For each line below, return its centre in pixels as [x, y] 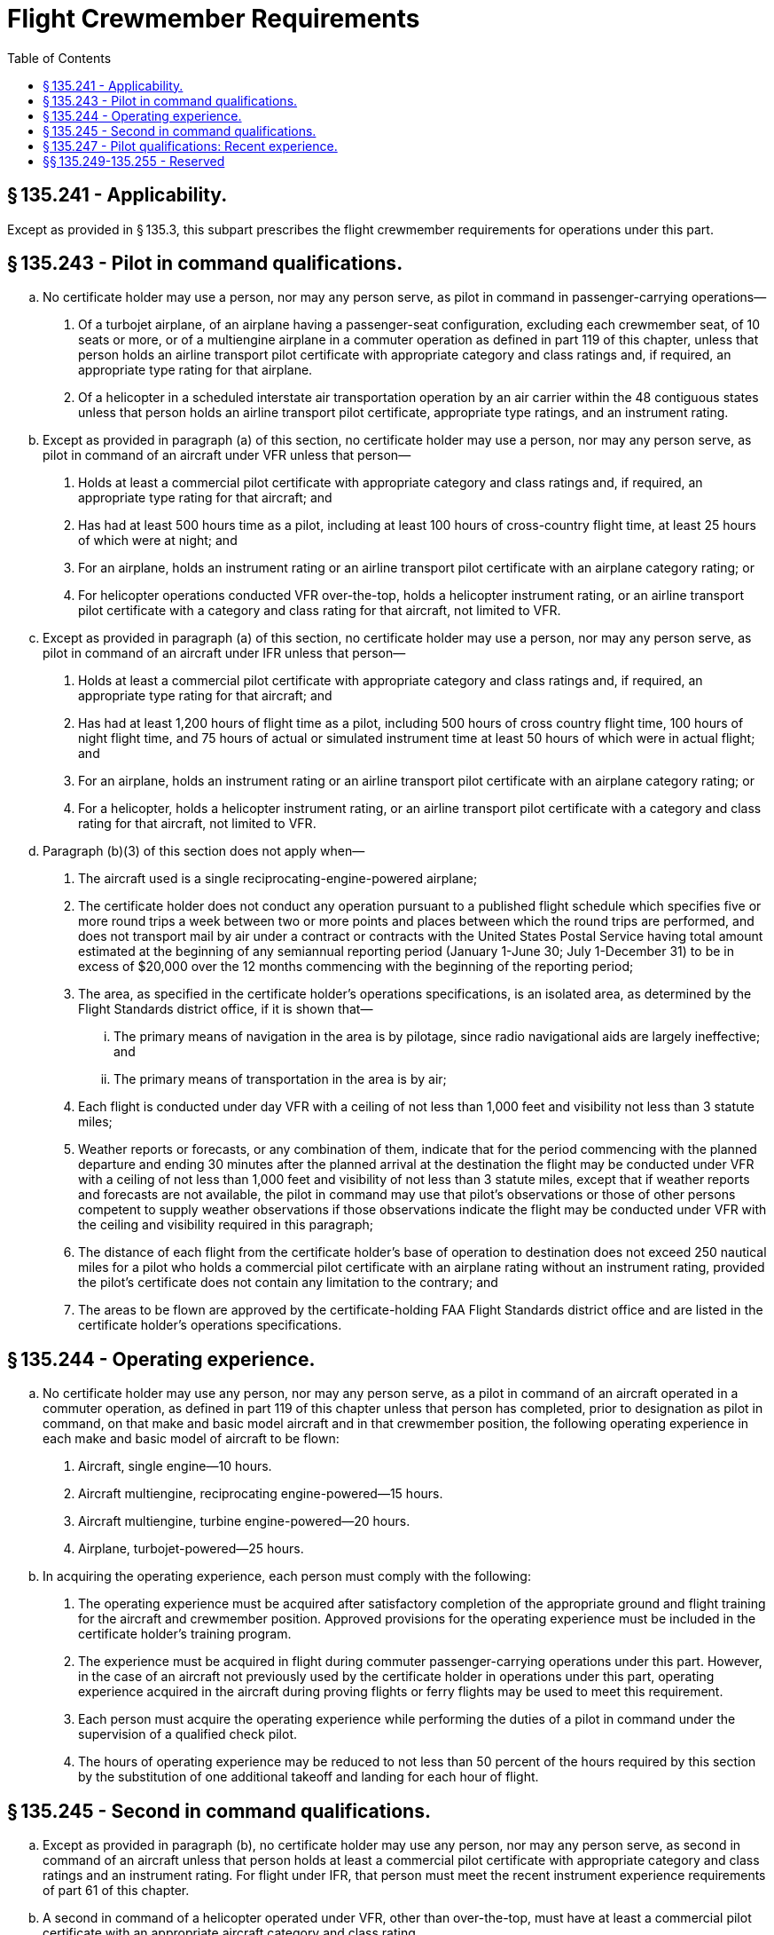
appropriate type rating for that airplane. [195, 370]
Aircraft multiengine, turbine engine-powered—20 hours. [244, 1521]
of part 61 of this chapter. [116, 1891]
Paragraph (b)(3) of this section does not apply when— [204, 851]
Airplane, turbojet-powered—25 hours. [191, 1549]
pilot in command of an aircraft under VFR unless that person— [227, 455]
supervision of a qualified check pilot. [188, 1734]
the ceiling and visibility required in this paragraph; [226, 1225]
